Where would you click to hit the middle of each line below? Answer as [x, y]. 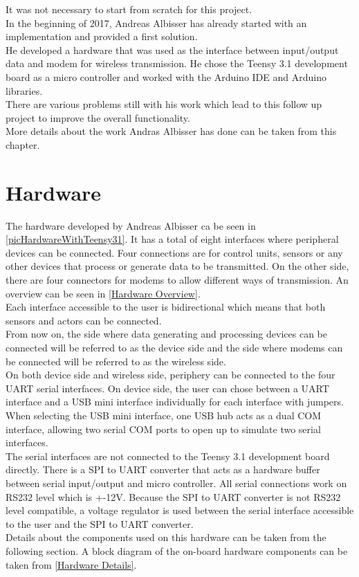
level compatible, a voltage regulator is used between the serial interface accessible [180, 510]
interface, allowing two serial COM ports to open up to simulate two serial [163, 429]
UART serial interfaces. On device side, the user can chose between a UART [167, 388]
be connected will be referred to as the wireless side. [116, 361]
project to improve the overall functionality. [98, 117]
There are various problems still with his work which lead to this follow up [164, 104]
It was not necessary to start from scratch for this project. [129, 9]
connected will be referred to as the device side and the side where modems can [174, 347]
